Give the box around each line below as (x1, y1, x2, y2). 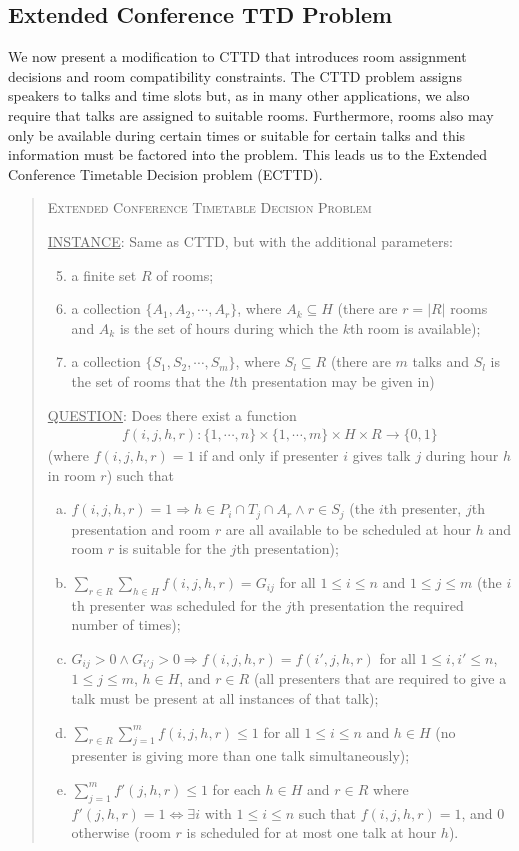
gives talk (352, 445, 411, 466)
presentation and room (71, 518, 211, 539)
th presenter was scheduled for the (71, 594, 282, 615)
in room (47, 464, 96, 485)
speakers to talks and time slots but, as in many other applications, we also (8, 85, 470, 106)
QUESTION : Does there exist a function (47, 404, 297, 425)
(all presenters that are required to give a (253, 668, 507, 689)
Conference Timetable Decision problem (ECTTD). (8, 163, 323, 184)
